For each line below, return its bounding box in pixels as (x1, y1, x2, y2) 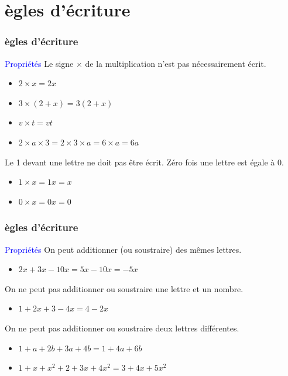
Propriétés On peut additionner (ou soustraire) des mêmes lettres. (5, 243, 242, 255)
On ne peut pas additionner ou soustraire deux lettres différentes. (5, 321, 239, 334)
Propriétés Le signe (5, 57, 74, 69)
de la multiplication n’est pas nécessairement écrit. (85, 57, 266, 69)
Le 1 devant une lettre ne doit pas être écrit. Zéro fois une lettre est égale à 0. (5, 155, 284, 168)
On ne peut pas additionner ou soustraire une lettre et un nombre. (5, 282, 244, 294)
